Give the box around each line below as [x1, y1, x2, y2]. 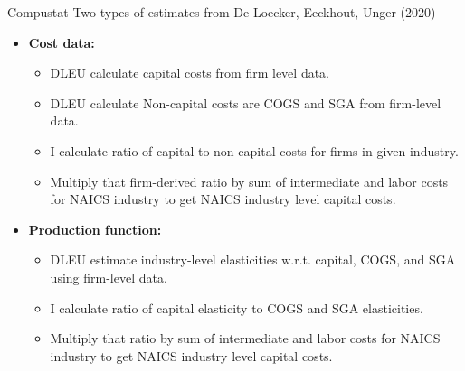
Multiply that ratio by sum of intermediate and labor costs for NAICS [50, 329, 441, 348]
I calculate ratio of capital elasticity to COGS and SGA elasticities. [50, 298, 423, 317]
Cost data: [28, 32, 95, 51]
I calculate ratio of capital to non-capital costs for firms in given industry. [50, 141, 459, 160]
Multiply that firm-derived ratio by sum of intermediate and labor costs [50, 172, 449, 190]
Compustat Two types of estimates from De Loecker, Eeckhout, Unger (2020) [7, 3, 436, 21]
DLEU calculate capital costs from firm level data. [50, 63, 329, 82]
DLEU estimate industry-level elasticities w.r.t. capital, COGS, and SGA [50, 250, 456, 269]
